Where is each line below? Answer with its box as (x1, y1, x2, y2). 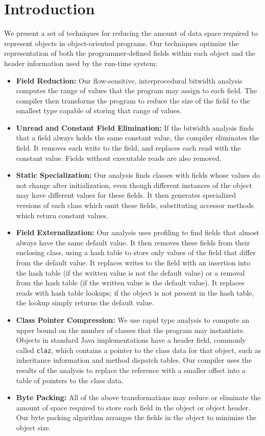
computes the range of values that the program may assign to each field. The (16, 85, 257, 96)
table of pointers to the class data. (16, 375, 124, 385)
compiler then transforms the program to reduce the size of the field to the (16, 95, 250, 106)
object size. (16, 422, 51, 432)
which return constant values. (16, 210, 109, 220)
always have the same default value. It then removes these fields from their (16, 237, 250, 247)
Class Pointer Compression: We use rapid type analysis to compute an (16, 314, 250, 325)
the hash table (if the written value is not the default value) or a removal (16, 267, 245, 278)
